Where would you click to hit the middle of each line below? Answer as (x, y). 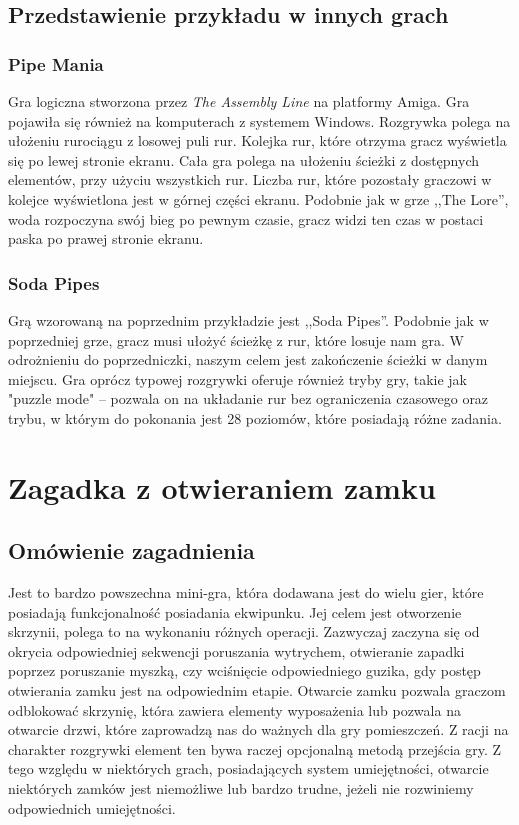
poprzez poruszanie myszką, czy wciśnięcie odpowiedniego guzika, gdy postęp (244, 670)
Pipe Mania (56, 63)
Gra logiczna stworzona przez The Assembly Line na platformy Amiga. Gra (239, 101)
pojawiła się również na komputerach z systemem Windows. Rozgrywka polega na (259, 120)
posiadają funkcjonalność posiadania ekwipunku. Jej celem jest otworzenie (235, 611)
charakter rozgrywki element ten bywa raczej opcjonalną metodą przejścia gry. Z (255, 748)
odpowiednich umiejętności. (92, 807)
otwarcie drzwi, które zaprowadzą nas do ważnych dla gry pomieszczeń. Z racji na (258, 729)
